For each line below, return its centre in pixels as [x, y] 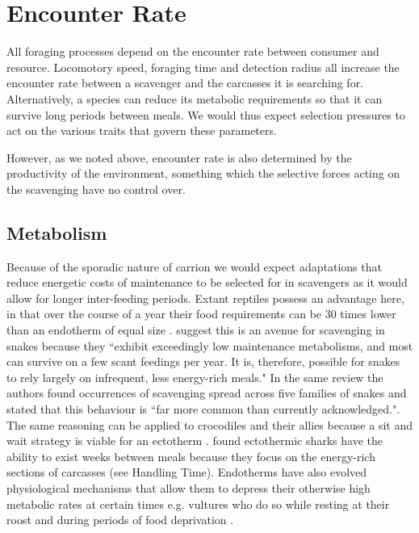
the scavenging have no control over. [96, 189]
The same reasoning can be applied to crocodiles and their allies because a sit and [209, 424]
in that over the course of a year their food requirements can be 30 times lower [201, 314]
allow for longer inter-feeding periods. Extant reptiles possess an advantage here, [205, 298]
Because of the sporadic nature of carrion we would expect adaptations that [194, 266]
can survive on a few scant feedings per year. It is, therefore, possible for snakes [203, 361]
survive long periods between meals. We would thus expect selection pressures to [206, 114]
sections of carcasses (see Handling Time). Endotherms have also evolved [187, 472]
